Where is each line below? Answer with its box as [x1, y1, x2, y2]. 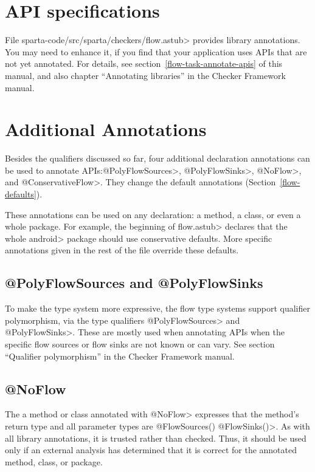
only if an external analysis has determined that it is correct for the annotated [5, 443, 297, 456]
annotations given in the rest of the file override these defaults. [5, 244, 239, 256]
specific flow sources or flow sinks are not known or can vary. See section [5, 337, 275, 350]
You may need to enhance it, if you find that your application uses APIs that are [5, 45, 307, 58]
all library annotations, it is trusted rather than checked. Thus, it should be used [5, 431, 306, 444]
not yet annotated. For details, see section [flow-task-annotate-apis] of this [5, 57, 283, 70]
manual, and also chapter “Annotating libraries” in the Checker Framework [5, 69, 286, 81]
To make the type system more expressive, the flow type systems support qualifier [5, 302, 310, 315]
